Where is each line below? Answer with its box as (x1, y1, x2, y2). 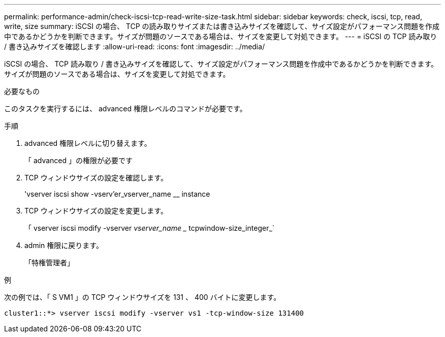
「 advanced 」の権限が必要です (24, 156, 133, 165)
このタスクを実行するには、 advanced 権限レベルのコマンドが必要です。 (4, 104, 247, 113)
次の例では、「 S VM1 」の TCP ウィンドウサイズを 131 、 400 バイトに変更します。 (4, 293, 281, 301)
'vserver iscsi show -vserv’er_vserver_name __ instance (24, 190, 210, 198)
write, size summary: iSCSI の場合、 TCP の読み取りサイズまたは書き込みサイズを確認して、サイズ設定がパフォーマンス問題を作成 (4, 22, 439, 30)
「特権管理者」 (24, 258, 74, 267)
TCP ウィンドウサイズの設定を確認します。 (24, 173, 168, 182)
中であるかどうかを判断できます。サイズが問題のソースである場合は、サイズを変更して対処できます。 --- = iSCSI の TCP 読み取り (4, 32, 437, 41)
